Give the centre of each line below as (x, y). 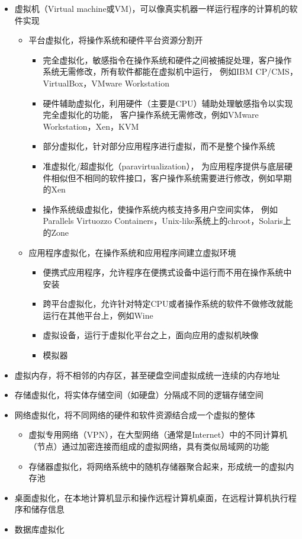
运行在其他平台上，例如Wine (98, 315)
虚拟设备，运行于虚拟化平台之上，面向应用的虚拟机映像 (151, 335)
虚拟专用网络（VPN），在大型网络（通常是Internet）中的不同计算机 (158, 434)
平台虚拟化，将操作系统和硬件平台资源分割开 (116, 40)
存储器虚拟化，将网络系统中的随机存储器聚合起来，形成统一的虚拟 (157, 466)
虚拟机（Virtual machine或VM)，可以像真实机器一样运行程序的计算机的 (152, 8)
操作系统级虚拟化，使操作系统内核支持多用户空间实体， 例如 (160, 209)
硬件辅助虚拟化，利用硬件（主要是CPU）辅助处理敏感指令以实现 (168, 103)
